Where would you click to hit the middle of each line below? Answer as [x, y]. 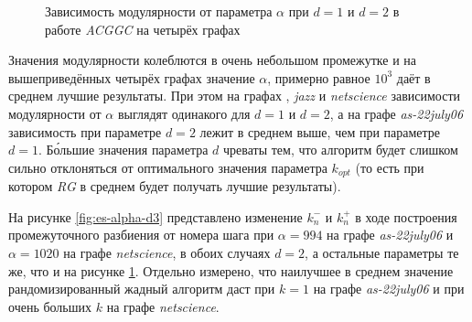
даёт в [413, 77]
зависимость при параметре [85, 131]
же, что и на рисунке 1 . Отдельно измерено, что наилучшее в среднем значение [231, 270]
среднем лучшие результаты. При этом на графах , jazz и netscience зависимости [235, 96]
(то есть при [390, 167]
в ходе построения [406, 216]
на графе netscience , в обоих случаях [167, 252]
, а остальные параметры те [382, 252]
